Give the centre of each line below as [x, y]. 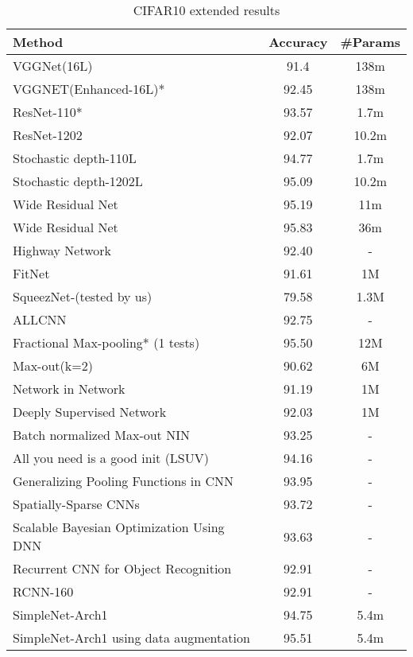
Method [38, 42]
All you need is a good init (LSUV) [111, 458]
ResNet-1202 [48, 135]
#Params [370, 42]
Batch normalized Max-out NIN [101, 435]
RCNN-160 [43, 591]
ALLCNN [40, 319]
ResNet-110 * [48, 112]
